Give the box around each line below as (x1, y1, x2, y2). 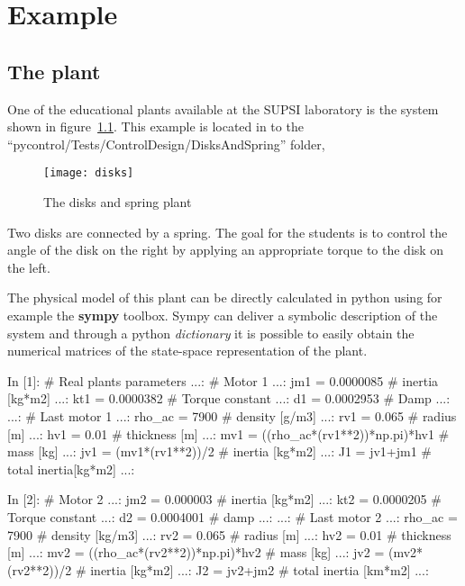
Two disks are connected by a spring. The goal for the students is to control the (7, 222, 448, 241)
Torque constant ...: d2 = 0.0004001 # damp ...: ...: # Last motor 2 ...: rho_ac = (7, 507, 458, 526)
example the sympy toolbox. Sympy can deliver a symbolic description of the (7, 305, 438, 324)
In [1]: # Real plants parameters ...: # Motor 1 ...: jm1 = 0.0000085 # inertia (7, 371, 439, 390)
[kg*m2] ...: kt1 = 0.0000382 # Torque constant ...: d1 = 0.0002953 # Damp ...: (7, 389, 451, 408)
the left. (7, 257, 50, 276)
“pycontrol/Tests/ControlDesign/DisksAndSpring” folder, (7, 134, 325, 153)
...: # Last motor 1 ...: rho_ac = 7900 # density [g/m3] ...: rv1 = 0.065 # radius (7, 406, 457, 425)
